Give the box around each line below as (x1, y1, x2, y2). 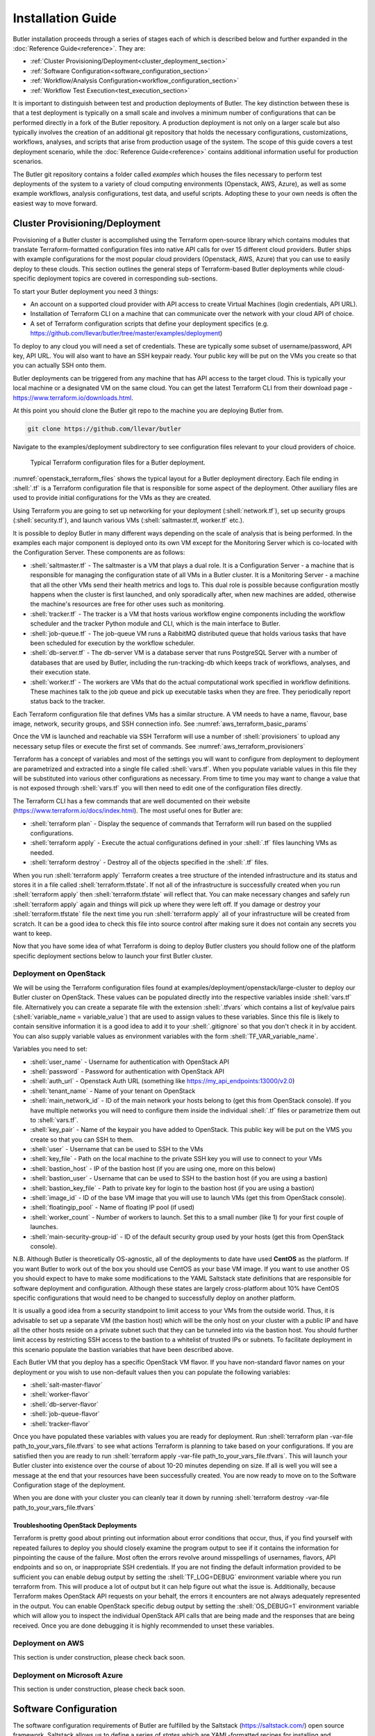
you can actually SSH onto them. (12, 361, 107, 369)
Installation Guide (12, 10, 117, 26)
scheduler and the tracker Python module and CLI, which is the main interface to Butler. (30, 619, 281, 628)
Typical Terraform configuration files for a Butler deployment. (30, 458, 206, 467)
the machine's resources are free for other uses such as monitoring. (30, 600, 225, 608)
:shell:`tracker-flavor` (30, 1419, 90, 1428)
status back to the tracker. (30, 697, 106, 706)
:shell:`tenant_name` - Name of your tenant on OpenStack (30, 1087, 196, 1095)
